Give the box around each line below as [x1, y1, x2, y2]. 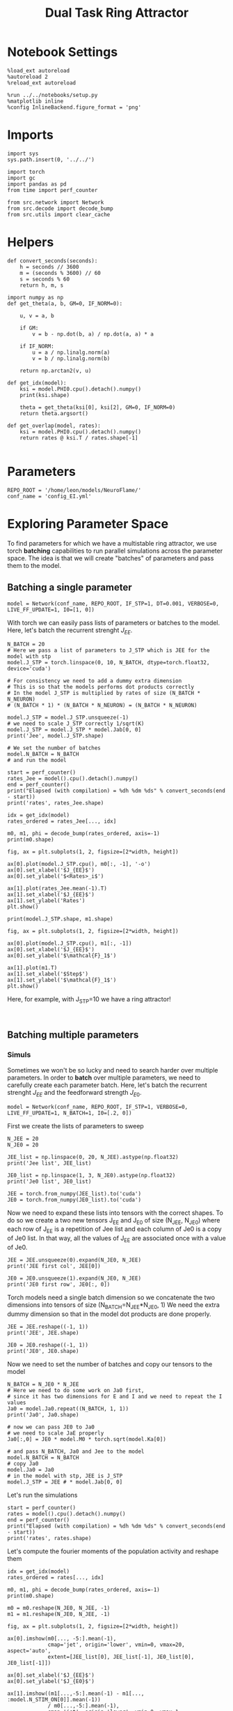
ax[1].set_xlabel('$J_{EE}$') [7, 891, 95, 898]
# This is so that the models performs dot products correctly [7, 684, 195, 691]
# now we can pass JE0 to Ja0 [7, 1424, 95, 1430]
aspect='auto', [7, 1647, 51, 1654]
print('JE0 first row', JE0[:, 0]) [7, 1280, 111, 1288]
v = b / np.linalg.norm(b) [32, 354, 111, 362]
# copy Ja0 [7, 1460, 39, 1467]
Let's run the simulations [7, 1490, 78, 1499]
